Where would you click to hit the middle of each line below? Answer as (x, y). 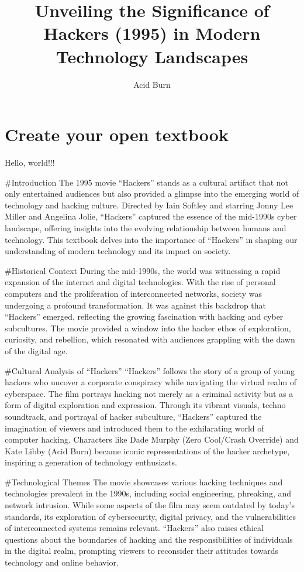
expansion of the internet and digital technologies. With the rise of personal (140, 282)
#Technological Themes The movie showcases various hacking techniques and (144, 482)
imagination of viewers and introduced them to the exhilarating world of (134, 428)
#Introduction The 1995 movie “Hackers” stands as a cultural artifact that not (147, 182)
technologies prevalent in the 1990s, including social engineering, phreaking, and (148, 493)
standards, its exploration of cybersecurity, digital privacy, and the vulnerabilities (151, 516)
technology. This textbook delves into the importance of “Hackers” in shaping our (151, 239)
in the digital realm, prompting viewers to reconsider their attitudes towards (142, 551)
